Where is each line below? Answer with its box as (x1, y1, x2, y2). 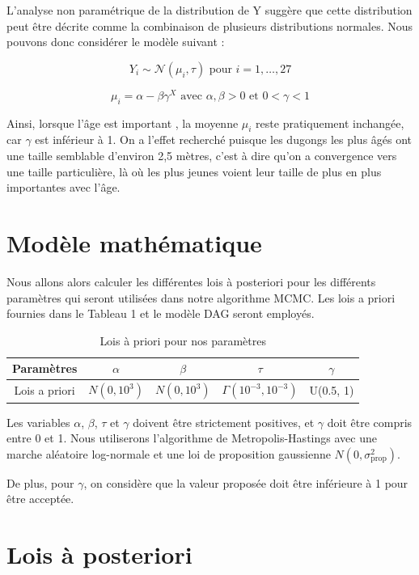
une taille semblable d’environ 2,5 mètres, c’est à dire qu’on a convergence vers (6, 147, 397, 164)
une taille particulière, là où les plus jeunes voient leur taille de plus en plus (6, 163, 382, 180)
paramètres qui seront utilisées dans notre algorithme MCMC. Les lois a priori (6, 289, 396, 306)
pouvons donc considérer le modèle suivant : (6, 33, 225, 50)
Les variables (6, 413, 70, 430)
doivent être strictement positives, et (133, 413, 315, 430)
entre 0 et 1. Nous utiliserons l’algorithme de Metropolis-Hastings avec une (6, 429, 377, 446)
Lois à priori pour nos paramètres (99, 332, 266, 349)
